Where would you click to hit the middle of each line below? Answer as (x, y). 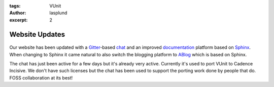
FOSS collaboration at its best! (41, 77)
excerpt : (19, 20)
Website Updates (37, 34)
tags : (15, 6)
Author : (18, 13)
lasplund (58, 13)
